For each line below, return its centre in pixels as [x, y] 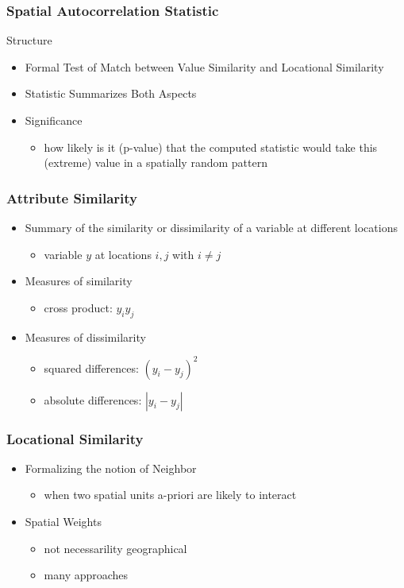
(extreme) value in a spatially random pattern [156, 162]
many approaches [86, 575]
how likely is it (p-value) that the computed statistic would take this [211, 147]
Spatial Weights [63, 522]
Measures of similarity [79, 281]
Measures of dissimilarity [85, 337]
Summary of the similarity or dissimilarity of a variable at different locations [211, 227]
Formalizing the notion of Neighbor [111, 468]
